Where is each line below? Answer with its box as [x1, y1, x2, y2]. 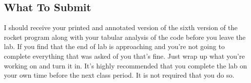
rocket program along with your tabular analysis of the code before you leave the [4, 32, 246, 42]
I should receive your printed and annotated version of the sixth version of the [4, 22, 238, 33]
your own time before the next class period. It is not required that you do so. [4, 70, 234, 80]
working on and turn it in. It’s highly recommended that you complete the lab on [4, 60, 247, 70]
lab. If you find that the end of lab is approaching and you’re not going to [4, 41, 225, 51]
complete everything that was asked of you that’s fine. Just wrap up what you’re [4, 50, 245, 61]
